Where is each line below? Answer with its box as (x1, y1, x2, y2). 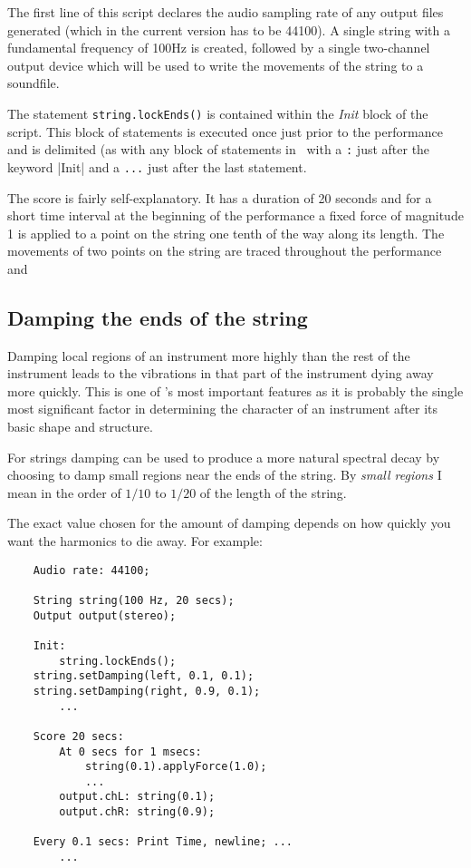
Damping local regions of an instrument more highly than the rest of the (7, 346, 410, 365)
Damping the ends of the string (7, 303, 308, 331)
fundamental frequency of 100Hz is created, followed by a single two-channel (7, 38, 430, 57)
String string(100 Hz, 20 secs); (33, 593, 235, 607)
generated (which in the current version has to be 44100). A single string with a (7, 20, 450, 39)
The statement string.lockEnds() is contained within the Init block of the (7, 103, 428, 122)
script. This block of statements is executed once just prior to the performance (7, 122, 443, 141)
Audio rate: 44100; (33, 563, 150, 577)
